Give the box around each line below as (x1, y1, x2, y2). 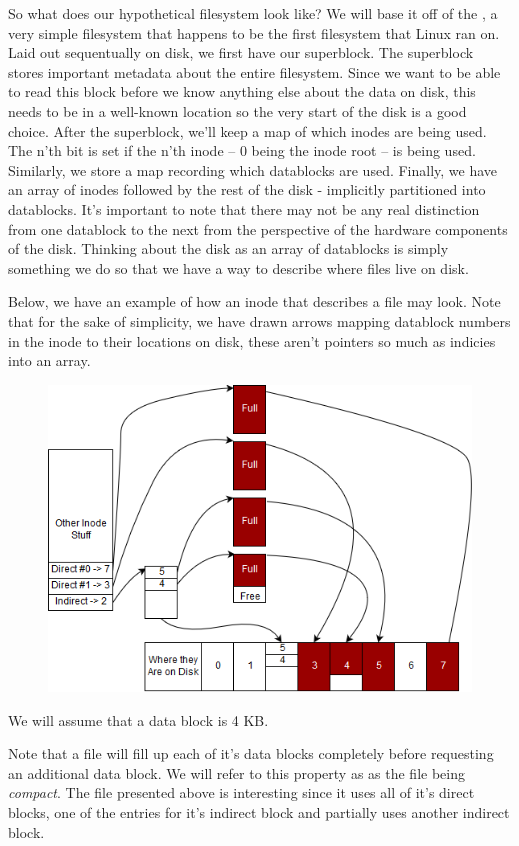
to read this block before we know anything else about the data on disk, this (8, 81, 476, 102)
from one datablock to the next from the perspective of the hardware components (8, 218, 508, 239)
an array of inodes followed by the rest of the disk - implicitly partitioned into (8, 179, 486, 200)
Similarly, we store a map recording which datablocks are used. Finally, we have (8, 159, 498, 180)
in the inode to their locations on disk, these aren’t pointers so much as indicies (8, 330, 496, 351)
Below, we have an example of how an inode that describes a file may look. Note (8, 291, 501, 312)
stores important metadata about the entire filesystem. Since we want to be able (8, 61, 501, 82)
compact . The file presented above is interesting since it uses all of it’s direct (8, 782, 475, 803)
